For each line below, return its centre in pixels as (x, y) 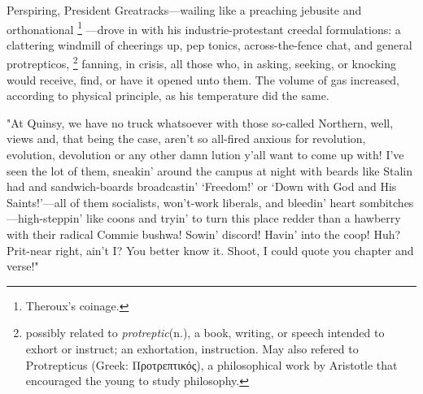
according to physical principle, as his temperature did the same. (168, 95)
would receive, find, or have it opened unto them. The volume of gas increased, (203, 79)
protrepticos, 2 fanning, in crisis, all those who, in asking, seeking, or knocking (202, 63)
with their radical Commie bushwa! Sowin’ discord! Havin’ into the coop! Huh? (204, 234)
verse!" (23, 266)
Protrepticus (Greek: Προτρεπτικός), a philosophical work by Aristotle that (211, 364)
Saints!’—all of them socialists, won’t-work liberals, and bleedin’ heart (181, 202)
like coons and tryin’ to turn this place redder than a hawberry (244, 218)
